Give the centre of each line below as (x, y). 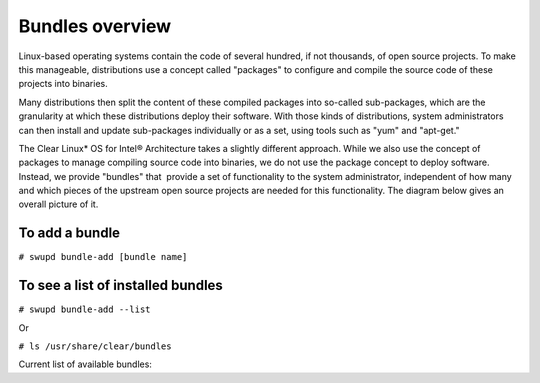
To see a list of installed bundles (121, 285)
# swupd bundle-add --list (84, 309)
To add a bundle (69, 233)
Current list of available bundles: (85, 364)
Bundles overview (95, 26)
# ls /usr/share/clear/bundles (95, 346)
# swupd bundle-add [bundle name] (103, 257)
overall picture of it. (58, 204)
